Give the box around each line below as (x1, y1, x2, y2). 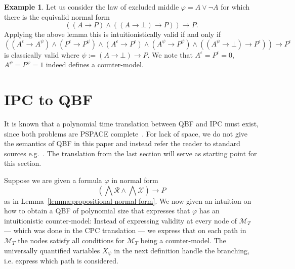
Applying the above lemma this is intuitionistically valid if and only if (4, 29, 221, 39)
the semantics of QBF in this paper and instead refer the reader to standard (4, 138, 240, 149)
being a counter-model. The (140, 235, 226, 246)
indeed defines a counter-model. (46, 59, 144, 70)
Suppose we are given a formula (4, 175, 102, 186)
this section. (4, 158, 41, 168)
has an (199, 205, 220, 216)
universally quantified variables (4, 245, 100, 255)
